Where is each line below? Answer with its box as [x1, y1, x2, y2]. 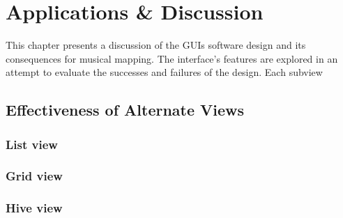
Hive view [6, 199, 63, 217]
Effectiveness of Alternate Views [6, 99, 245, 120]
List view [6, 135, 58, 153]
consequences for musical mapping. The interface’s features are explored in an [6, 51, 338, 65]
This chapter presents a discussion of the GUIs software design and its [6, 38, 306, 52]
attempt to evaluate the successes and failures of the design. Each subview [6, 65, 323, 79]
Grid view [6, 167, 63, 185]
